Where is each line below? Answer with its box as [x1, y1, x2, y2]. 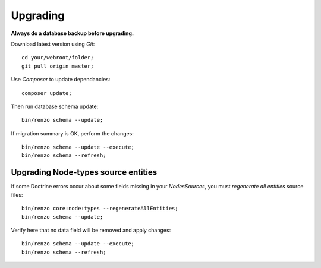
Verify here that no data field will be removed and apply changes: [11, 226, 171, 234]
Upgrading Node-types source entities [11, 167, 158, 178]
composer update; [21, 90, 72, 96]
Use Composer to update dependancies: [11, 76, 111, 83]
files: [11, 191, 23, 198]
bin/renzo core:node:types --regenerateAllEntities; [21, 205, 178, 212]
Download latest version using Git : [11, 40, 95, 48]
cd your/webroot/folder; [21, 54, 94, 61]
